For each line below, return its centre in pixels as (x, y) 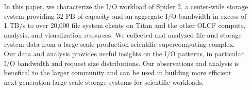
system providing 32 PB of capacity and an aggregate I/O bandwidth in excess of (125, 16)
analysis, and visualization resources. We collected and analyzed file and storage (123, 34)
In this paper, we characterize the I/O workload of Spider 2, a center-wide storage (126, 6)
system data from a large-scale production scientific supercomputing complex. (119, 44)
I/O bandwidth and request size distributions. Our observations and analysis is (121, 63)
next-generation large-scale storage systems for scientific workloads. (104, 82)
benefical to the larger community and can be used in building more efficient (118, 72)
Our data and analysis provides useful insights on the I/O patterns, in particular (124, 53)
